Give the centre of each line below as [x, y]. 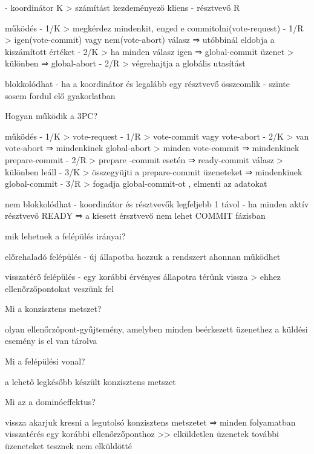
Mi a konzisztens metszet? [53, 309]
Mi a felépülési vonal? [45, 361]
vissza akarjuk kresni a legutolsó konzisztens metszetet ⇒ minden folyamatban [150, 422]
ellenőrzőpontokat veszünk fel [60, 288]
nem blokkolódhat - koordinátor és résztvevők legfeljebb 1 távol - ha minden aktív [157, 203]
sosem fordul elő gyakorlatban [60, 95]
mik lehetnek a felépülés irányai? [65, 235]
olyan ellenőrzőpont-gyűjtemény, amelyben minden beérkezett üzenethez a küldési [156, 329]
